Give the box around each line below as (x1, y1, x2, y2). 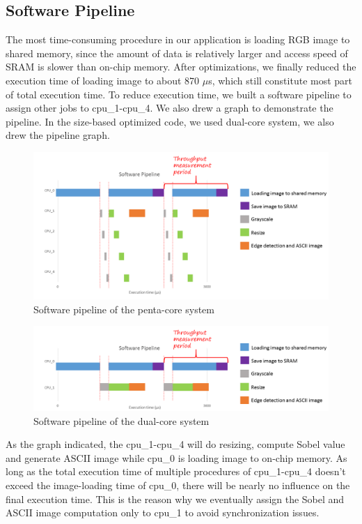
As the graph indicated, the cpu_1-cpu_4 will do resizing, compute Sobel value (6, 437, 345, 451)
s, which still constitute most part (208, 73, 353, 87)
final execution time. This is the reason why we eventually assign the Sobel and (6, 491, 345, 506)
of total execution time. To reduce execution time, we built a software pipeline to (6, 87, 352, 101)
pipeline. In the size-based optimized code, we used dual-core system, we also (6, 114, 334, 128)
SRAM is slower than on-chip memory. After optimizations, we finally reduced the (6, 59, 356, 74)
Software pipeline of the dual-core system (33, 413, 210, 428)
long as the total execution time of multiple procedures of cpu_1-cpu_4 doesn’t (6, 464, 346, 479)
